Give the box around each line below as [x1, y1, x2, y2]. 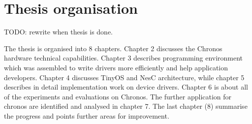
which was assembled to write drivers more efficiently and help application [4, 62, 228, 72]
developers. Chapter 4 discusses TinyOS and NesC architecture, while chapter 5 [4, 72, 245, 82]
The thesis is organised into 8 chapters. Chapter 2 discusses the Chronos [4, 43, 222, 53]
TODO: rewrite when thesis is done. [4, 27, 113, 37]
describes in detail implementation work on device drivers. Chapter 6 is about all [4, 82, 248, 92]
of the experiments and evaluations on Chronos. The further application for [4, 91, 232, 101]
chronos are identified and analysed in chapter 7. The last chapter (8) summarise [4, 101, 248, 111]
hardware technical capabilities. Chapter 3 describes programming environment [4, 53, 243, 63]
